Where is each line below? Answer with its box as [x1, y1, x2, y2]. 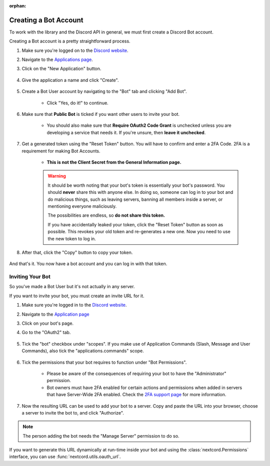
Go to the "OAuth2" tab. [21, 330, 71, 336]
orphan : [9, 3, 26, 8]
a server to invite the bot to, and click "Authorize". [21, 410, 124, 416]
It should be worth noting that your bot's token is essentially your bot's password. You [47, 182, 225, 188]
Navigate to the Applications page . [21, 56, 93, 62]
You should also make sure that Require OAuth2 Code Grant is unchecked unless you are [46, 122, 232, 128]
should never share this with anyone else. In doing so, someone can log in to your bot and [47, 189, 233, 195]
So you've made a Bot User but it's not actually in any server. [9, 284, 135, 290]
